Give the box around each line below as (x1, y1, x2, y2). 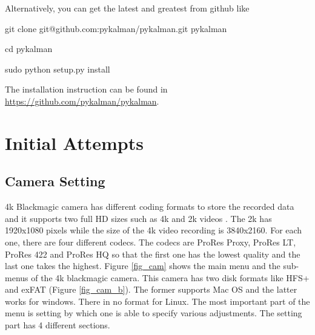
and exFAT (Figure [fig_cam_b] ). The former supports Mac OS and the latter (5, 283, 297, 296)
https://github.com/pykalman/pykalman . (5, 94, 159, 107)
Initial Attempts (5, 130, 144, 155)
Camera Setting (5, 172, 105, 190)
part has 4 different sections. (5, 319, 110, 331)
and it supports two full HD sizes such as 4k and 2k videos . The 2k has (5, 212, 272, 224)
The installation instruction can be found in (5, 83, 168, 96)
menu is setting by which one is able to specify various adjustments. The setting (5, 307, 302, 319)
